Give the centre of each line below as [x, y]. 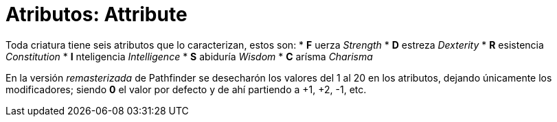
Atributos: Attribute [96, 14]
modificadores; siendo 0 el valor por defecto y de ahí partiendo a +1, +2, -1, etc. [186, 89]
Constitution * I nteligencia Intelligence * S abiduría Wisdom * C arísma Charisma [189, 56]
